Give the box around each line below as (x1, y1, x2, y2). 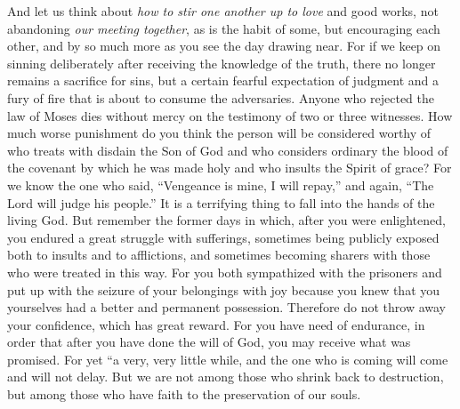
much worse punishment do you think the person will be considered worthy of (7, 124, 432, 142)
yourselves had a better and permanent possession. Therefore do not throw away (7, 298, 447, 317)
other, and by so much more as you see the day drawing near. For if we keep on (7, 36, 441, 55)
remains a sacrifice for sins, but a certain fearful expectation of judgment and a (7, 71, 440, 90)
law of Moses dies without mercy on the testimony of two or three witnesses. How (7, 106, 453, 124)
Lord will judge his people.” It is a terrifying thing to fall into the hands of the (7, 193, 435, 212)
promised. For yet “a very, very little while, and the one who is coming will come (7, 349, 448, 368)
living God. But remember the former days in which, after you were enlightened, (7, 211, 446, 229)
